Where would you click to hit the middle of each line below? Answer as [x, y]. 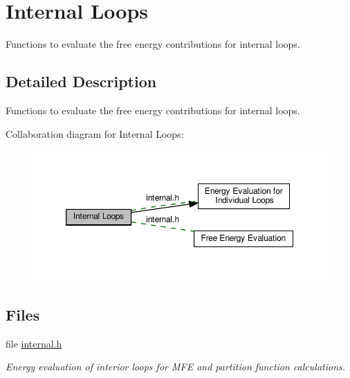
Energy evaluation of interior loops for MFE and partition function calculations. [176, 367]
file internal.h [34, 343]
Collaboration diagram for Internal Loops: [95, 133]
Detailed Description [81, 81]
